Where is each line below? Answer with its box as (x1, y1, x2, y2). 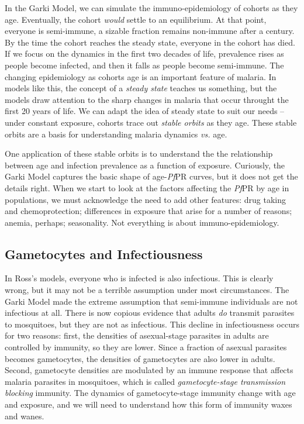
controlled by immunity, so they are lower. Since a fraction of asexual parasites (5, 341, 287, 353)
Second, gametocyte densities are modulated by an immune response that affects (5, 364, 293, 376)
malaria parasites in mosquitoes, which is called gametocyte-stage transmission (5, 375, 286, 387)
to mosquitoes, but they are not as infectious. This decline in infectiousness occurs (5, 318, 299, 330)
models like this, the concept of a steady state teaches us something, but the (5, 82, 277, 94)
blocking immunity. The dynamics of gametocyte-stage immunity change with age (5, 387, 296, 399)
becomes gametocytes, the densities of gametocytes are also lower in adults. (5, 352, 275, 364)
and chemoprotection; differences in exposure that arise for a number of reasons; (5, 205, 292, 217)
